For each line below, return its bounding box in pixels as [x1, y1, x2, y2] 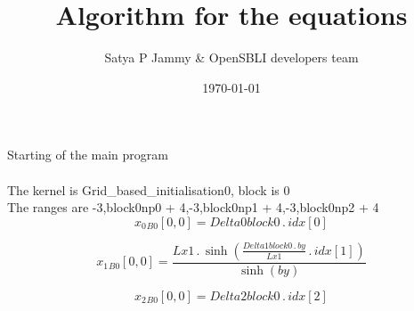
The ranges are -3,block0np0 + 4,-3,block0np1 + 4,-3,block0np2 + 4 [7, 198, 379, 217]
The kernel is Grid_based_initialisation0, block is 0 [7, 180, 290, 199]
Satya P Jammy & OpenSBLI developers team [104, 48, 359, 67]
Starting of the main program [7, 145, 168, 164]
